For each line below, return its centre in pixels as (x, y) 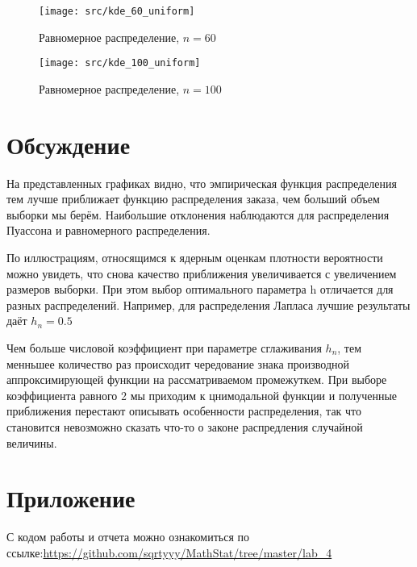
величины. (32, 442)
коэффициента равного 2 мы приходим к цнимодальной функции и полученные (202, 395)
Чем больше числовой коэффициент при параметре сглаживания (164, 347)
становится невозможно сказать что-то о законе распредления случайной (185, 426)
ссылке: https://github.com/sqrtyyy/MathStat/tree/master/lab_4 (169, 552)
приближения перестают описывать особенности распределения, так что (184, 411)
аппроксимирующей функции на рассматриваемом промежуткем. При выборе (197, 379)
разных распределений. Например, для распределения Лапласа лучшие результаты (208, 304)
